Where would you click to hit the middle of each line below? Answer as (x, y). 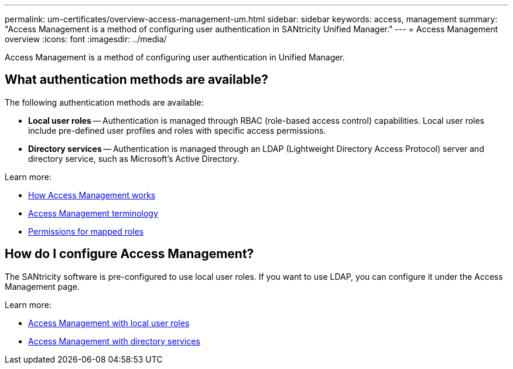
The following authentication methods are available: (104, 102)
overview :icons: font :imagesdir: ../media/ (86, 39)
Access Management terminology (93, 213)
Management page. (42, 286)
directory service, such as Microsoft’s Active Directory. (134, 158)
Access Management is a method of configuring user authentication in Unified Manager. (175, 57)
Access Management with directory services (114, 341)
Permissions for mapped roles (86, 231)
